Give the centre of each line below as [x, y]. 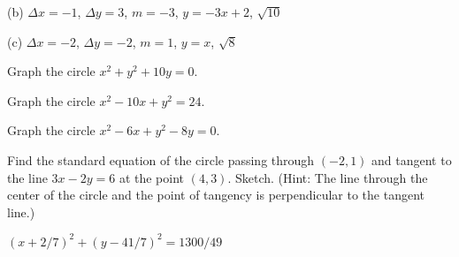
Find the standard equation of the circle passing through [161, 159]
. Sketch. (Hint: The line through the [328, 177]
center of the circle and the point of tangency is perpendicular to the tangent [216, 195]
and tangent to [412, 159]
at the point [152, 177]
